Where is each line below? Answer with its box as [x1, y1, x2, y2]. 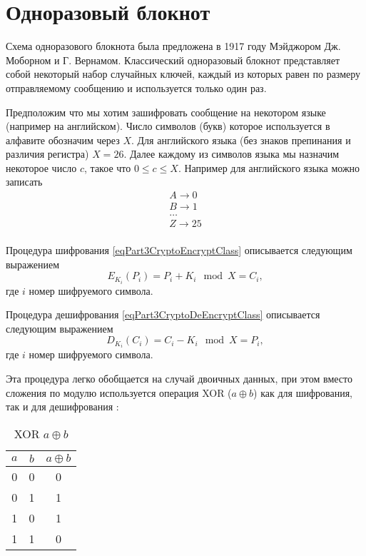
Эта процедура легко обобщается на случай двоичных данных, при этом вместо [6, 370, 352, 385]
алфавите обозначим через [6, 132, 120, 147]
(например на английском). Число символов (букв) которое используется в [6, 118, 330, 133]
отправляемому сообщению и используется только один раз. [6, 80, 267, 95]
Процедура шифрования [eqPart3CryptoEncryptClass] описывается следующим [6, 243, 352, 258]
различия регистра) [6, 146, 89, 161]
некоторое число [6, 160, 77, 175]
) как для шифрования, [253, 385, 352, 400]
